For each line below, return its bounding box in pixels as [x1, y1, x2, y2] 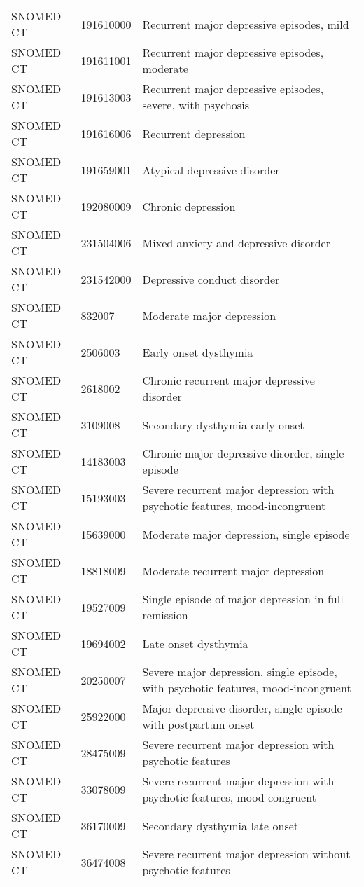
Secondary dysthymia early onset [142, 416, 304, 433]
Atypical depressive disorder [142, 161, 280, 178]
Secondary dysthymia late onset [142, 817, 299, 834]
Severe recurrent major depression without [142, 846, 351, 862]
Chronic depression [142, 198, 236, 214]
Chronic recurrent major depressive [142, 372, 315, 388]
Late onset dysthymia [142, 635, 248, 652]
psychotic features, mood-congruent [142, 789, 316, 805]
